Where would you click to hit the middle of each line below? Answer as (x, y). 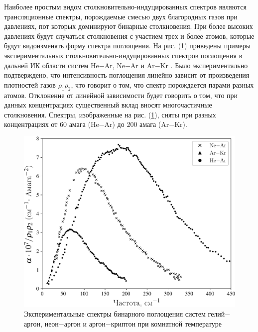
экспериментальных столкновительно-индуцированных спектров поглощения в (123, 55)
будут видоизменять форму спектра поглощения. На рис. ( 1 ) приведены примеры (128, 46)
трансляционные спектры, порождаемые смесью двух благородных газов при (121, 16)
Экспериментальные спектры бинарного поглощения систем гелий (125, 314)
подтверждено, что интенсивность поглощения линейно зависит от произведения (127, 75)
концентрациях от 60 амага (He (52, 124)
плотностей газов (30, 84)
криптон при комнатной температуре (166, 323)
